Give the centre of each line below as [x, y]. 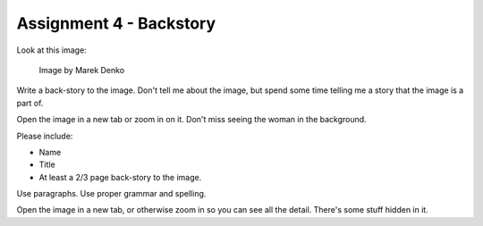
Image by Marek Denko [82, 70]
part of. [30, 103]
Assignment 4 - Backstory [116, 23]
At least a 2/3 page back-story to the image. [120, 177]
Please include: [45, 136]
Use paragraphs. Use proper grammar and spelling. [111, 194]
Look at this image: [51, 50]
